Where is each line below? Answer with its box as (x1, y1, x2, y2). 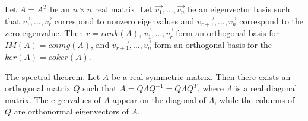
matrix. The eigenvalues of (5, 93, 101, 106)
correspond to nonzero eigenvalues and (54, 14, 195, 27)
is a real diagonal (235, 82, 297, 94)
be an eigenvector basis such (188, 3, 290, 15)
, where (197, 82, 224, 94)
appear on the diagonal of (112, 93, 206, 106)
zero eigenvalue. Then (5, 27, 84, 39)
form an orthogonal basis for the (154, 38, 272, 50)
